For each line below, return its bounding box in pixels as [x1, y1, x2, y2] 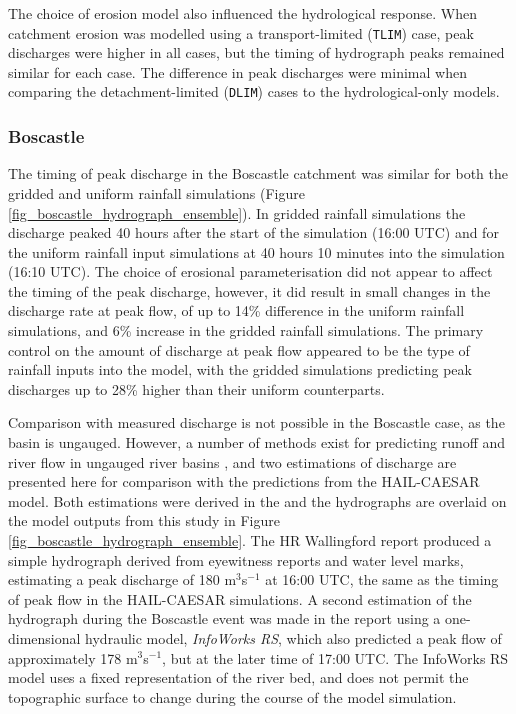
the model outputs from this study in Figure [8, 510, 280, 531]
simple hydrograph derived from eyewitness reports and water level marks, [8, 549, 464, 570]
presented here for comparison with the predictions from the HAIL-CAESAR [8, 471, 480, 492]
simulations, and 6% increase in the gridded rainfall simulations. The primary [8, 320, 484, 341]
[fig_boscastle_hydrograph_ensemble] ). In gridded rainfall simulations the [8, 202, 466, 223]
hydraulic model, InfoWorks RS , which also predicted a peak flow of [85, 627, 502, 648]
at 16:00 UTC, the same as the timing [265, 569, 499, 590]
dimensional [8, 627, 81, 648]
